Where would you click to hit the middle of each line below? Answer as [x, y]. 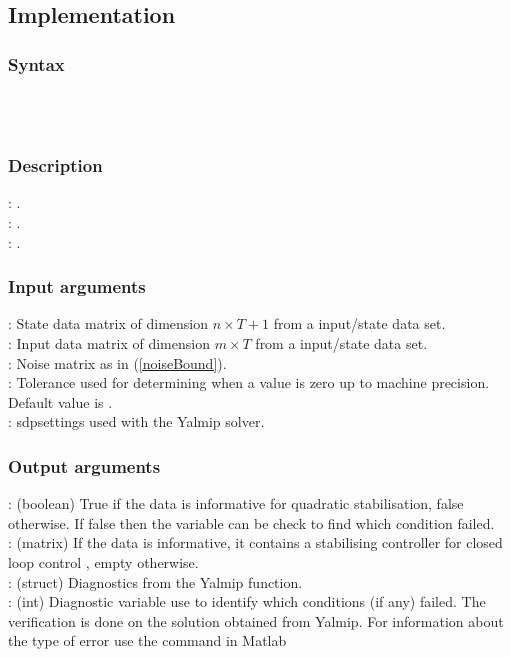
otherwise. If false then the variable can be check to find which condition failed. [251, 522]
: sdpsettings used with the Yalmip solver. [136, 421]
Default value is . [60, 401]
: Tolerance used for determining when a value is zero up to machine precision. [249, 382]
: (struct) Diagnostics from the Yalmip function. [155, 581]
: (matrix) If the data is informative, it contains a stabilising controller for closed [255, 542]
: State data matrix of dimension [108, 323]
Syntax [36, 63]
